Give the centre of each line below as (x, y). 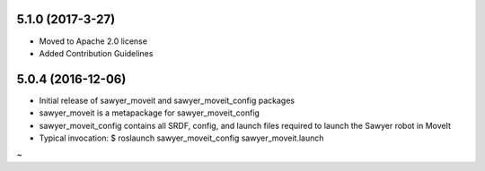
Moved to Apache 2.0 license (93, 41)
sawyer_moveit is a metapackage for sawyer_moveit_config (150, 113)
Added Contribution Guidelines (96, 53)
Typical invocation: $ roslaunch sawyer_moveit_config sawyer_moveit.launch (181, 138)
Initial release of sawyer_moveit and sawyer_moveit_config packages (167, 100)
